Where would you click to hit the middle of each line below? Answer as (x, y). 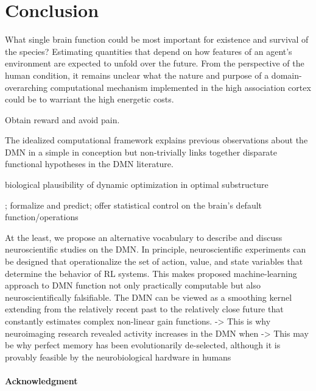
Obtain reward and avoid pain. (62, 119)
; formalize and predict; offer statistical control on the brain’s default (134, 205)
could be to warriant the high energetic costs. (90, 99)
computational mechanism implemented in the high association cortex (181, 87)
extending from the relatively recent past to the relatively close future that (144, 309)
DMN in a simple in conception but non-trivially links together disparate (141, 152)
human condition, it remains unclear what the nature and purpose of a (137, 75)
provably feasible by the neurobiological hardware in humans (118, 357)
